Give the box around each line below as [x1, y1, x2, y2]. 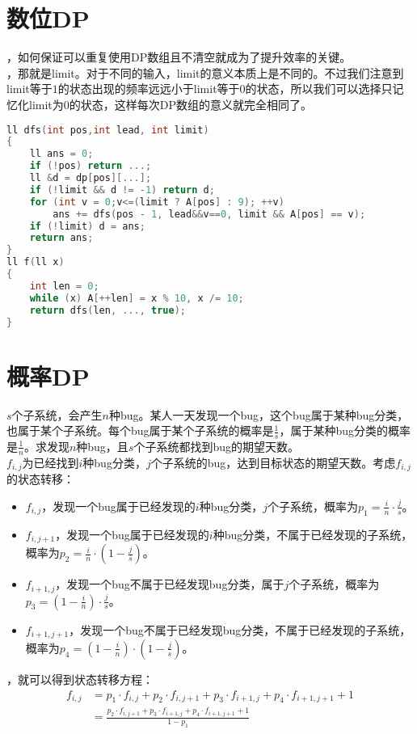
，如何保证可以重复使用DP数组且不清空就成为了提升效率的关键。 [6, 49, 352, 65]
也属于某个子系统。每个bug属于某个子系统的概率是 [6, 422, 274, 439]
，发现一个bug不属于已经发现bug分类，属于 [55, 576, 284, 593]
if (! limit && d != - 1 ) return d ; [29, 183, 215, 196]
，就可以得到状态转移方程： [6, 670, 154, 687]
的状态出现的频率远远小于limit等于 [57, 80, 240, 97]
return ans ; [29, 232, 94, 244]
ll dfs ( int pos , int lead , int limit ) [6, 124, 209, 136]
